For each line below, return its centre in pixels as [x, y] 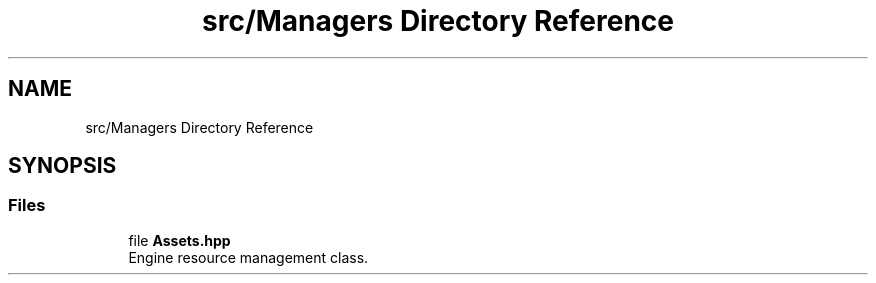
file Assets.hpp [179, 240]
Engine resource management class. [248, 257]
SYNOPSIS [62, 166]
